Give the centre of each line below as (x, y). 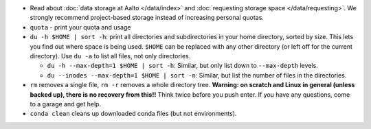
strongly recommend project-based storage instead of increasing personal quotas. (147, 18)
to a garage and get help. (66, 104)
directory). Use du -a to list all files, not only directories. (110, 56)
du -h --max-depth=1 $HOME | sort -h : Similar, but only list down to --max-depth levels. (183, 66)
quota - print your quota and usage (80, 27)
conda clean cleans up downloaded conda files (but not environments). (133, 114)
